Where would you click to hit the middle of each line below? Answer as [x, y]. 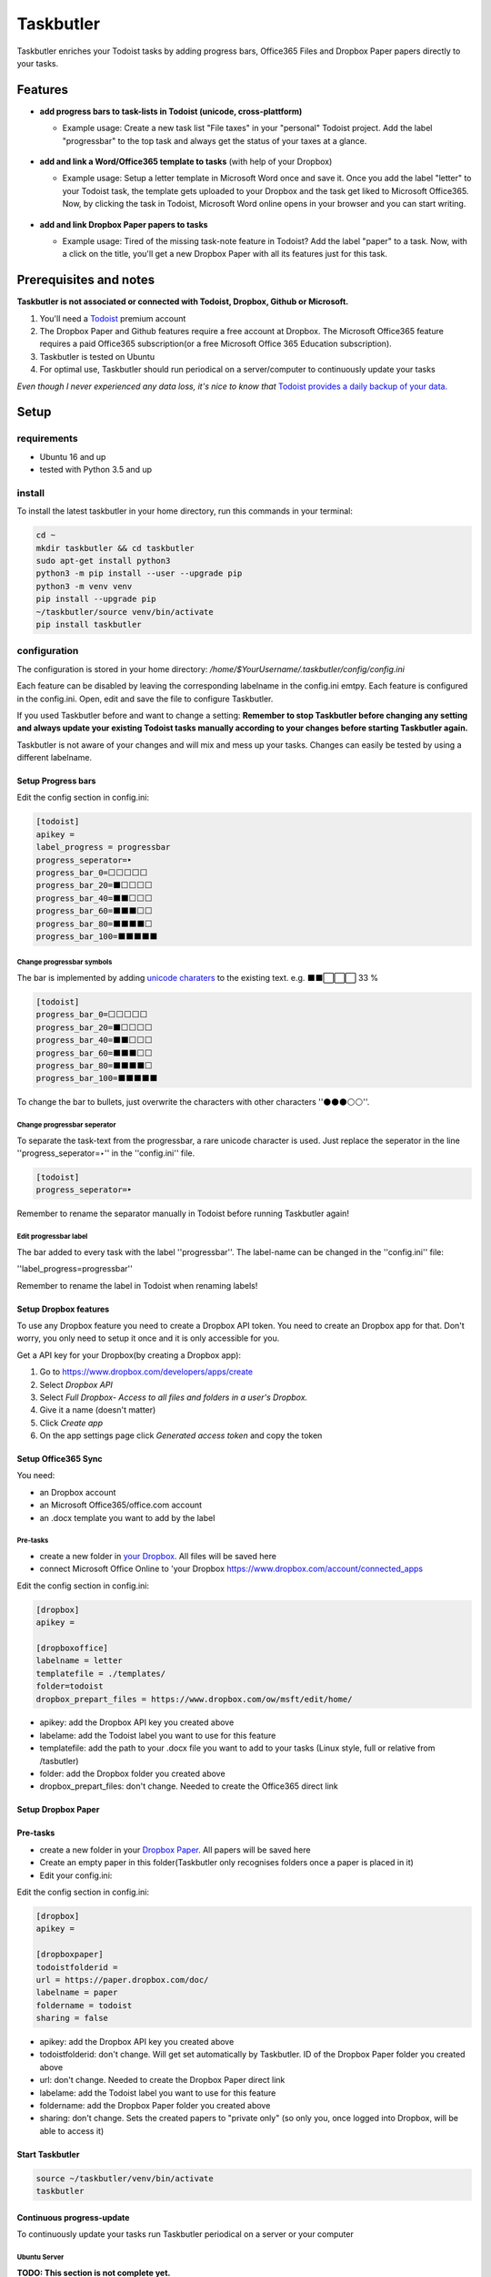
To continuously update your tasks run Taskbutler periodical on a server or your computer [185, 2234]
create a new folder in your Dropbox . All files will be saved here [158, 1556]
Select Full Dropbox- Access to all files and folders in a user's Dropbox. [174, 1397]
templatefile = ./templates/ [101, 1673]
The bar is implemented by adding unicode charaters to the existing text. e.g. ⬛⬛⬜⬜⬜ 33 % [198, 977]
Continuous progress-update [73, 2217]
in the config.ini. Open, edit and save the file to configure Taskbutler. [145, 699]
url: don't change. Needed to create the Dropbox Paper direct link [162, 2080]
